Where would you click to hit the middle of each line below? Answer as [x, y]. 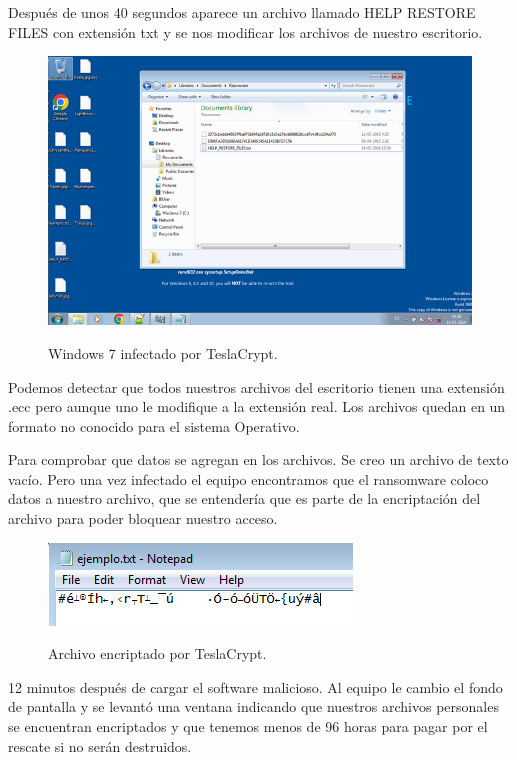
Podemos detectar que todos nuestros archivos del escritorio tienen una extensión [256, 386]
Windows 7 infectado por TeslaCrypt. [163, 352]
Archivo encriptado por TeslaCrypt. [157, 653]
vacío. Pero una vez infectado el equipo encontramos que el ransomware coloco [248, 478]
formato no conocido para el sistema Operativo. [154, 425]
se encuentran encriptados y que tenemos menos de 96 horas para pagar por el [248, 726]
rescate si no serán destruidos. [100, 745]
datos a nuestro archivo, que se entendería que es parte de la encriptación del [244, 498]
